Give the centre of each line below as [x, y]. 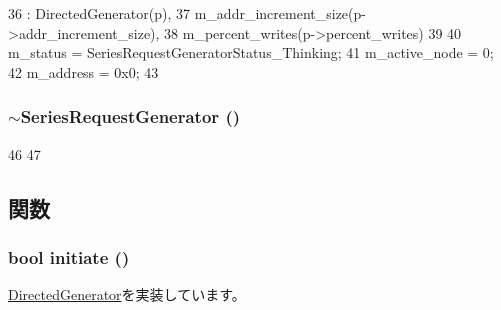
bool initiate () [69, 256]
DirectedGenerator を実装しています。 [127, 294]
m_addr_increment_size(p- [280, 13]
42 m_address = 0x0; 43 [83, 71]
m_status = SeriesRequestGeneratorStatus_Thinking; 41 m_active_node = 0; [251, 52]
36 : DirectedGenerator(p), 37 [99, 13]
